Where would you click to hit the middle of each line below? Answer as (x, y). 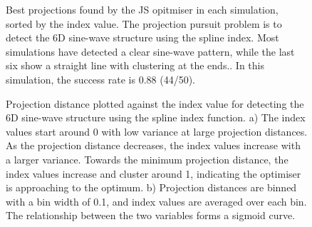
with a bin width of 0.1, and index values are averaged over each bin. (156, 201)
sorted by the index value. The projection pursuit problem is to (144, 23)
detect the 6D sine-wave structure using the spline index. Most (142, 37)
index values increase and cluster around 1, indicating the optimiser (154, 173)
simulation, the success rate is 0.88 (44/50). (100, 79)
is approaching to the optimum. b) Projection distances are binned (151, 187)
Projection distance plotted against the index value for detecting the (155, 103)
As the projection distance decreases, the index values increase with (153, 145)
